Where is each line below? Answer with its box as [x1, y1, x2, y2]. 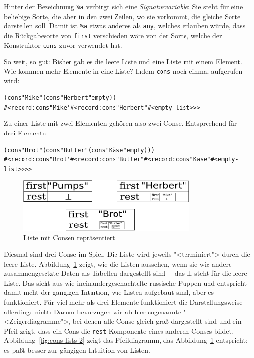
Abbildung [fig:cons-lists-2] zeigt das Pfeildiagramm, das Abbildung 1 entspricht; [4, 335, 248, 345]
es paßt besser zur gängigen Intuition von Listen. [4, 344, 150, 355]
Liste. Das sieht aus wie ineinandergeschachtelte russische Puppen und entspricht [4, 277, 247, 288]
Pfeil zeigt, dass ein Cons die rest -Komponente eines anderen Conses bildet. [4, 325, 233, 336]
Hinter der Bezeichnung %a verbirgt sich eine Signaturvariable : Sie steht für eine [4, 1, 243, 11]
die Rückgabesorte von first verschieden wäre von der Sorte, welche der [4, 30, 222, 40]
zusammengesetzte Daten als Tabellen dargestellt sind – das [4, 268, 185, 278]
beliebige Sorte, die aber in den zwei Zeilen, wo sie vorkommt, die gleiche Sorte [4, 11, 241, 21]
